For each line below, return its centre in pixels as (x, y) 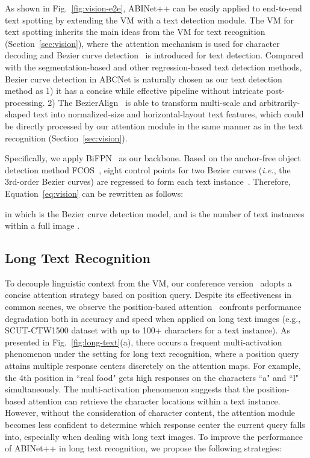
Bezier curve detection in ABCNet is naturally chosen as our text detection (144, 79)
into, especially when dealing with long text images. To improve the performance (154, 436)
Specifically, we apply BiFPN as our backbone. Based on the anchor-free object (153, 158)
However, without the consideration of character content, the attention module (150, 413)
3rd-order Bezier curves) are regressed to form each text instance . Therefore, (148, 181)
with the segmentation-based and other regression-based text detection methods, (153, 67)
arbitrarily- (280, 102)
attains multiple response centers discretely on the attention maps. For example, (153, 366)
